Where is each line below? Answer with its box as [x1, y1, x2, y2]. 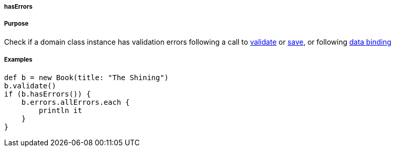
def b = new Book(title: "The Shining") [4, 73, 169, 82]
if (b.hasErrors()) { [4, 89, 91, 98]
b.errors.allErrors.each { [21, 98, 130, 106]
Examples [4, 56, 32, 64]
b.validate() [4, 81, 57, 90]
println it [39, 106, 82, 115]
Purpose [4, 20, 29, 28]
